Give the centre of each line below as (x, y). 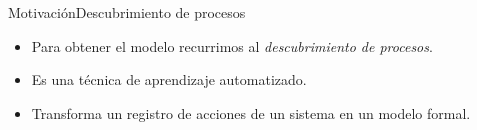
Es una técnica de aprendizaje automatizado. (169, 79)
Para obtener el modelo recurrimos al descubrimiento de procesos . (232, 45)
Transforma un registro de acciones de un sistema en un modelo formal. (251, 112)
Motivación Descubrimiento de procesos (127, 12)
